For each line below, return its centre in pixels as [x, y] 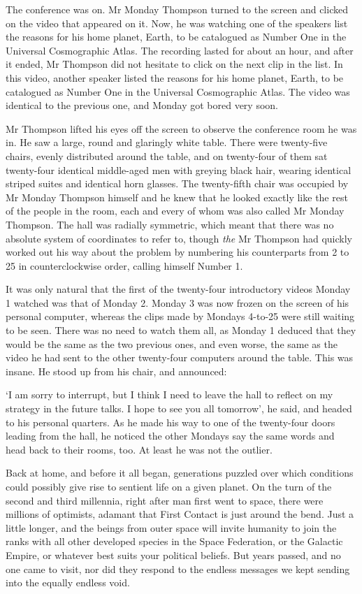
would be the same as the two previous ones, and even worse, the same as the [172, 343]
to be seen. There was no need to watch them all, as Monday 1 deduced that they [181, 330]
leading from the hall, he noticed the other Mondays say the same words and [170, 436]
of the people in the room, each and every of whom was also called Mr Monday [175, 211]
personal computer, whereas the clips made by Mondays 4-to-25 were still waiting [180, 316]
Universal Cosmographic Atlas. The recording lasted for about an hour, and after [180, 50]
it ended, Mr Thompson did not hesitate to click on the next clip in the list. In [174, 64]
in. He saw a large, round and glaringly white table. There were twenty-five [167, 142]
